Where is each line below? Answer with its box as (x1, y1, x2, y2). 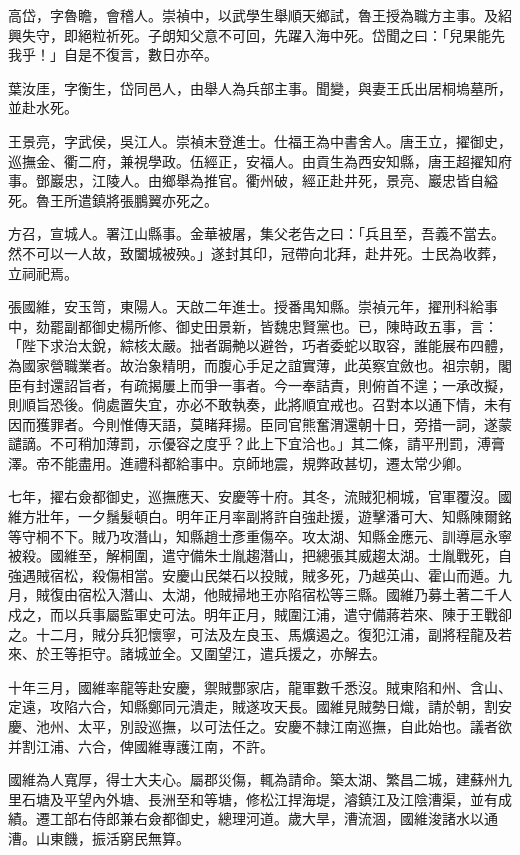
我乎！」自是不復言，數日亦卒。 (8, 44, 218, 65)
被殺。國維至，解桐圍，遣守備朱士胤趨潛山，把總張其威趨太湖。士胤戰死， (8, 545, 498, 566)
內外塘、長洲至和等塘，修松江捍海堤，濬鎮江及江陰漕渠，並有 (91, 788, 498, 809)
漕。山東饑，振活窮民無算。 (8, 827, 190, 848)
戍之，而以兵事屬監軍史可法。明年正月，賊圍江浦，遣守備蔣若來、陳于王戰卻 (8, 604, 512, 625)
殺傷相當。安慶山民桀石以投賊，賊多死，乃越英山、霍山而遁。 (91, 564, 498, 585)
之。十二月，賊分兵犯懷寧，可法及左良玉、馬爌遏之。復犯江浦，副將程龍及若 (8, 623, 512, 644)
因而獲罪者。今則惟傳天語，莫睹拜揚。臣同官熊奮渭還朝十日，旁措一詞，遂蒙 (8, 413, 512, 434)
